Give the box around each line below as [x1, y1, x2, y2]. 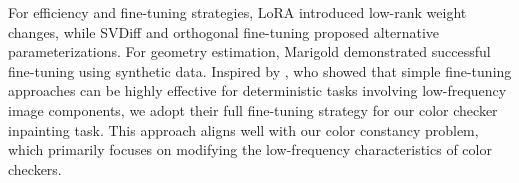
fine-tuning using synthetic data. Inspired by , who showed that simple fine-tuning [8, 60, 512, 81]
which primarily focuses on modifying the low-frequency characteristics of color [8, 139, 492, 160]
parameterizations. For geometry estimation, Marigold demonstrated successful [8, 41, 491, 62]
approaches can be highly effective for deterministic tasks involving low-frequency [8, 80, 507, 101]
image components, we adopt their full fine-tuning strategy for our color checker [8, 99, 498, 120]
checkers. [8, 158, 62, 179]
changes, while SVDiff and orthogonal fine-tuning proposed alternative [8, 21, 440, 42]
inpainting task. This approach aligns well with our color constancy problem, [8, 119, 479, 140]
